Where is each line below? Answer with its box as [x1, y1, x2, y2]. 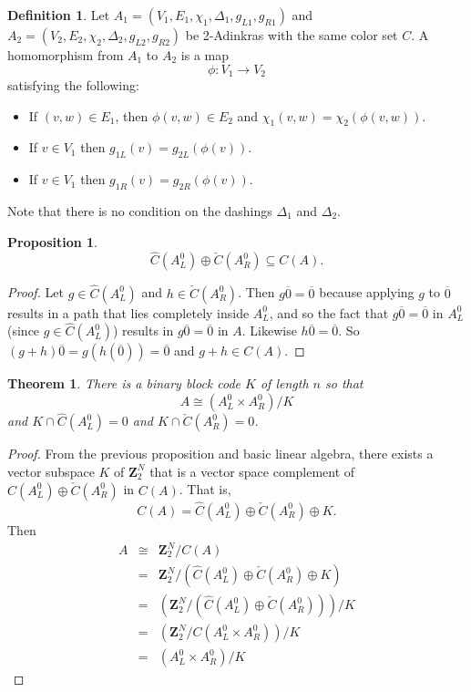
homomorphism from [7, 46, 124, 64]
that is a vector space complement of [149, 461, 355, 480]
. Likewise [241, 321, 297, 340]
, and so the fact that [269, 303, 389, 322]
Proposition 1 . [7, 232, 97, 251]
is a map [180, 46, 229, 64]
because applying [319, 283, 415, 302]
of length [260, 374, 309, 393]
